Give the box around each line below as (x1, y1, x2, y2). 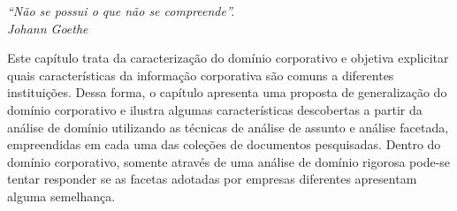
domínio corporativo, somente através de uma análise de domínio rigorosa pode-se (7, 152, 451, 170)
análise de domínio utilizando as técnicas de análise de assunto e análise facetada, (7, 117, 449, 136)
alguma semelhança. (7, 186, 116, 205)
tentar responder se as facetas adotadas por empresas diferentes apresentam (7, 170, 417, 188)
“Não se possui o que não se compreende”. (7, 2, 235, 19)
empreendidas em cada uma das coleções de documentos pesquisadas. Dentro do (7, 135, 441, 154)
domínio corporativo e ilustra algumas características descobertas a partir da (7, 100, 423, 118)
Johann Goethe (7, 19, 88, 37)
